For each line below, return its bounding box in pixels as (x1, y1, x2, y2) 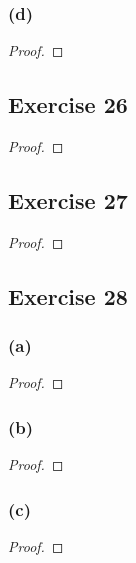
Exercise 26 (8, 89, 128, 120)
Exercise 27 (8, 185, 128, 215)
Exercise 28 (8, 280, 128, 311)
